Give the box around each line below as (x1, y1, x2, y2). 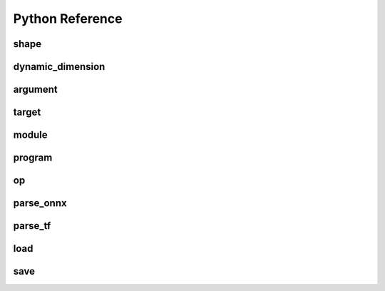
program (13, 152, 53, 164)
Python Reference (13, 11, 123, 26)
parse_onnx (13, 197, 67, 210)
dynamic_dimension (13, 61, 106, 73)
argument (13, 83, 58, 96)
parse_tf (13, 220, 51, 232)
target (13, 106, 41, 118)
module (13, 129, 48, 141)
